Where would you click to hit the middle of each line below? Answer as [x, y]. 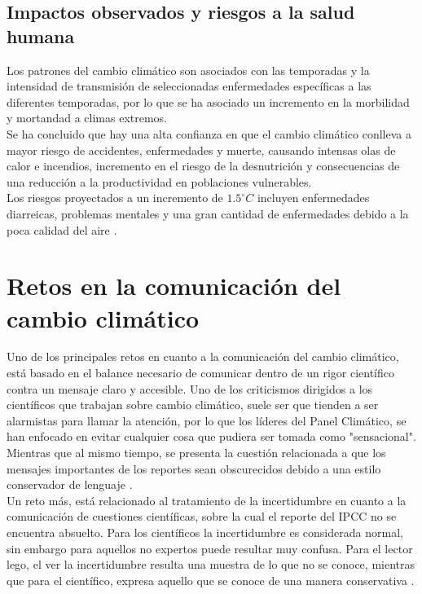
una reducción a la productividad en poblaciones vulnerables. [159, 181]
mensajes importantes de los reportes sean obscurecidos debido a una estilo [194, 468]
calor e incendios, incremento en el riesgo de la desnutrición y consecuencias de [203, 166]
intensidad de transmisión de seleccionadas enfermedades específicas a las [189, 86]
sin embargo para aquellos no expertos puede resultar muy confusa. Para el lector [210, 548]
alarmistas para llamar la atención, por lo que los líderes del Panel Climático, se [207, 420]
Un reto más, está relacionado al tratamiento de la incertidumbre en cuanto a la [207, 500]
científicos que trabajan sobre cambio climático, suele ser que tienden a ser [193, 405]
